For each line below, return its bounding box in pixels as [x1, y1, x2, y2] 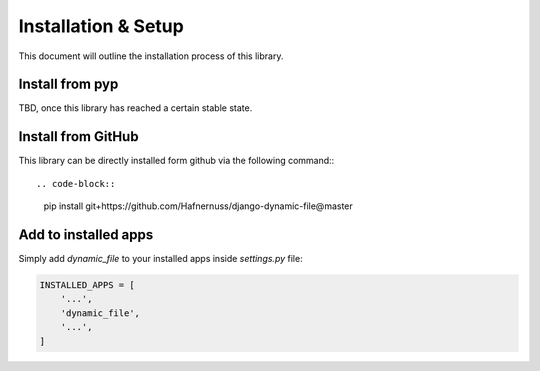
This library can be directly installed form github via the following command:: [18, 155, 335, 167]
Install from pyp [18, 76, 119, 93]
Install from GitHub [18, 128, 139, 145]
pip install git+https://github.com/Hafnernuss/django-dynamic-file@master [43, 200, 354, 212]
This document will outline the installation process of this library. [18, 50, 284, 62]
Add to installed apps [18, 226, 154, 243]
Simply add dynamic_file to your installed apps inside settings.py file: [18, 253, 304, 265]
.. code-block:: [36, 178, 116, 189]
